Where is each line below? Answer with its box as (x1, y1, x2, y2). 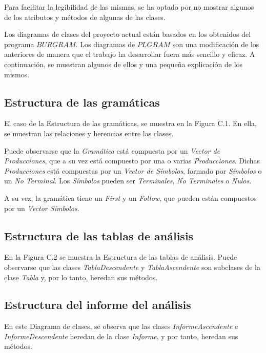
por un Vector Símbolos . (4, 202, 79, 213)
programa (4, 38, 34, 49)
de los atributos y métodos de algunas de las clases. (4, 11, 166, 22)
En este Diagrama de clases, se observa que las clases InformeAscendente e (4, 321, 238, 331)
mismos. (4, 69, 30, 79)
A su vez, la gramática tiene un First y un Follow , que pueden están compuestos (4, 192, 257, 203)
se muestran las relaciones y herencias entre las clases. (4, 128, 174, 138)
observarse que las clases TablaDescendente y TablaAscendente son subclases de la (4, 261, 260, 272)
